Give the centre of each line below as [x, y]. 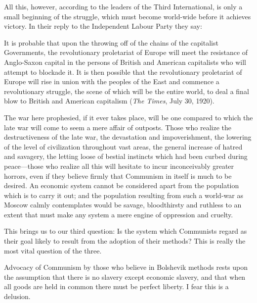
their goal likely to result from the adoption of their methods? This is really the [125, 241]
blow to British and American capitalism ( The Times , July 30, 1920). [109, 101]
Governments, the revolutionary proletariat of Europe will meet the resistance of [126, 52]
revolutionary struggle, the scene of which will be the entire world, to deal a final [127, 91]
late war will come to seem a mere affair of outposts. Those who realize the [118, 127]
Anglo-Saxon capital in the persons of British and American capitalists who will [125, 62]
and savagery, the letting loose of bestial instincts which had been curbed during [126, 156]
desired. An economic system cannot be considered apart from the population [122, 185]
